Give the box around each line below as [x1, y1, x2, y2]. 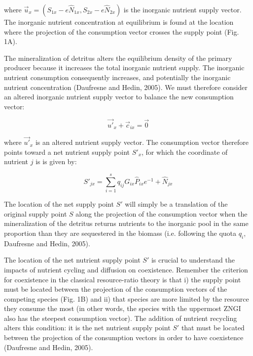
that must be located [181, 322, 245, 333]
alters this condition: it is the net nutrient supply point [4, 322, 171, 333]
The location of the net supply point [4, 199, 114, 209]
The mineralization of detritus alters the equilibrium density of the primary [4, 52, 232, 63]
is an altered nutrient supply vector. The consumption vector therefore [35, 137, 249, 147]
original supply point [4, 208, 67, 219]
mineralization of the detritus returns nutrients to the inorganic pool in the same [4, 218, 249, 228]
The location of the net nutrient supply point [4, 255, 141, 265]
